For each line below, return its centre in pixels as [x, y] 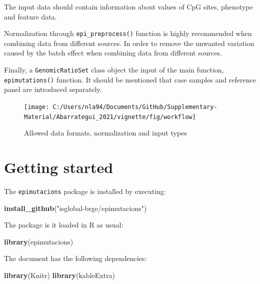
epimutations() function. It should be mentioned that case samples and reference [130, 79]
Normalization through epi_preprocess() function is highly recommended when [128, 33]
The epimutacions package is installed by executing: [85, 191]
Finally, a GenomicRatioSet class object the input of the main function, [114, 70]
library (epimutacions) [39, 241]
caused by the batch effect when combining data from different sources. [113, 53]
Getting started [59, 167]
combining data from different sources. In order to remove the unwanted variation [129, 43]
